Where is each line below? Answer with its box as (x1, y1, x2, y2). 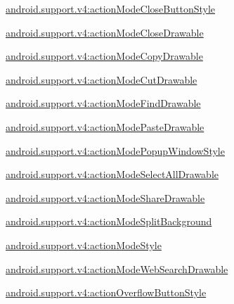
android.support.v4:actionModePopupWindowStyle (6, 143, 225, 158)
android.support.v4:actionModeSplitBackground (6, 214, 212, 229)
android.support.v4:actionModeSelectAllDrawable (6, 167, 219, 182)
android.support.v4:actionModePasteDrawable (6, 119, 204, 134)
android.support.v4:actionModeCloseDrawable (6, 25, 204, 39)
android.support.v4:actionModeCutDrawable (6, 72, 197, 87)
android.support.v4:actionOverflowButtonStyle (6, 285, 207, 300)
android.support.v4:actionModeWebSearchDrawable (6, 261, 228, 276)
